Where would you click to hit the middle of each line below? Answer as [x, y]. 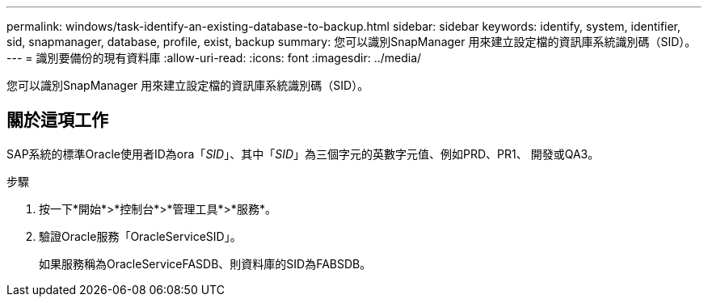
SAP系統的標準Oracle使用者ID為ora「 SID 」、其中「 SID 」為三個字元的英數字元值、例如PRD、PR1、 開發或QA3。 [303, 154]
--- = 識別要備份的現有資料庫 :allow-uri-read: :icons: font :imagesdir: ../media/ [214, 58]
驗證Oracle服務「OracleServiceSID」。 [140, 236]
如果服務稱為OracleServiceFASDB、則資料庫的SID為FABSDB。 [205, 263]
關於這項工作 [57, 120]
